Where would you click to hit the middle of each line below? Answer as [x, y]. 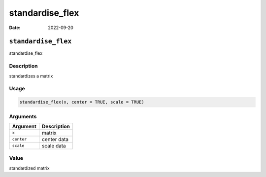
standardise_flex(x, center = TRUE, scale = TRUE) [82, 102]
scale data [54, 145]
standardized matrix [29, 168]
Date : [15, 28]
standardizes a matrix [31, 76]
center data [55, 139]
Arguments [23, 116]
